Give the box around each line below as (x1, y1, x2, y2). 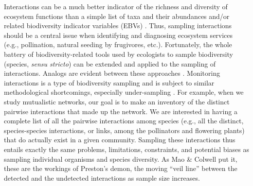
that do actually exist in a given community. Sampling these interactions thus (4, 135, 235, 145)
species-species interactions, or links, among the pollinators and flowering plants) (4, 125, 245, 135)
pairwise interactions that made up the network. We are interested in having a (4, 106, 237, 116)
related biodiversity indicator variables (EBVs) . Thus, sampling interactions (4, 20, 232, 31)
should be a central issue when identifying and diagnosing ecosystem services (4, 30, 233, 40)
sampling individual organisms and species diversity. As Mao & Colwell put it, (4, 153, 237, 164)
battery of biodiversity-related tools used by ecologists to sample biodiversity (4, 49, 233, 59)
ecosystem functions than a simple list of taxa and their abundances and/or (4, 11, 230, 21)
